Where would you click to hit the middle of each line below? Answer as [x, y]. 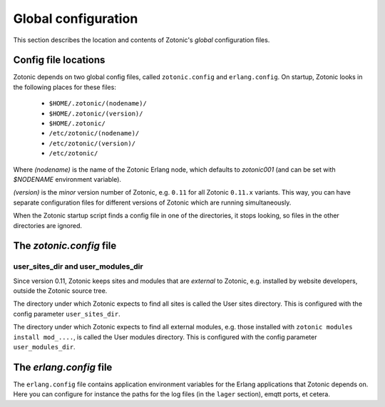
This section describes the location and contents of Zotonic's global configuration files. [142, 40]
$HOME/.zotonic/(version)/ [96, 113]
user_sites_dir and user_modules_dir [78, 267]
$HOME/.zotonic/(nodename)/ [98, 104]
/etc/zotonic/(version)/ [92, 143]
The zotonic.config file [65, 246]
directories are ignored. [47, 225]
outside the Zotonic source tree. [60, 291]
